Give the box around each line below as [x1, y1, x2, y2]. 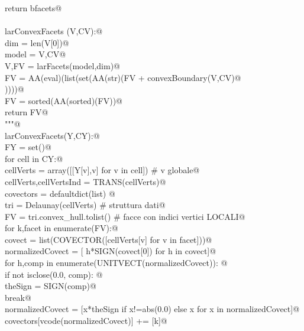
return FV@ [5, 106, 48, 118]
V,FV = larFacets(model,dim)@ [5, 59, 120, 72]
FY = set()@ [5, 141, 51, 153]
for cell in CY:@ [5, 152, 63, 164]
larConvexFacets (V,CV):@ [5, 25, 103, 37]
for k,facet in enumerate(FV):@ [5, 222, 118, 234]
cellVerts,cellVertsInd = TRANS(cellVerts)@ [5, 175, 166, 187]
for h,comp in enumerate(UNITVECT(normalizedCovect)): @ [5, 257, 228, 269]
